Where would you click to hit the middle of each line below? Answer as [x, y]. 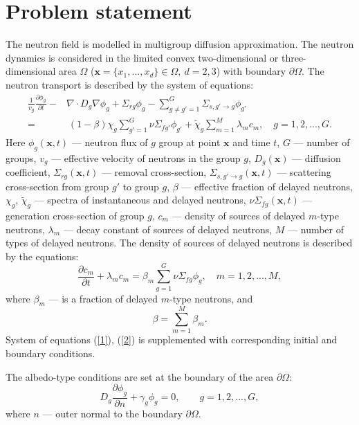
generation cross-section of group [75, 216]
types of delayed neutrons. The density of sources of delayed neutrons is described [179, 243]
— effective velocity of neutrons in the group [146, 157]
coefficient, [28, 172]
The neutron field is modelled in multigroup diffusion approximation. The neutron [180, 44]
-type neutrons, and [211, 298]
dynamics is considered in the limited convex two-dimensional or [142, 57]
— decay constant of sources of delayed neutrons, [168, 229]
